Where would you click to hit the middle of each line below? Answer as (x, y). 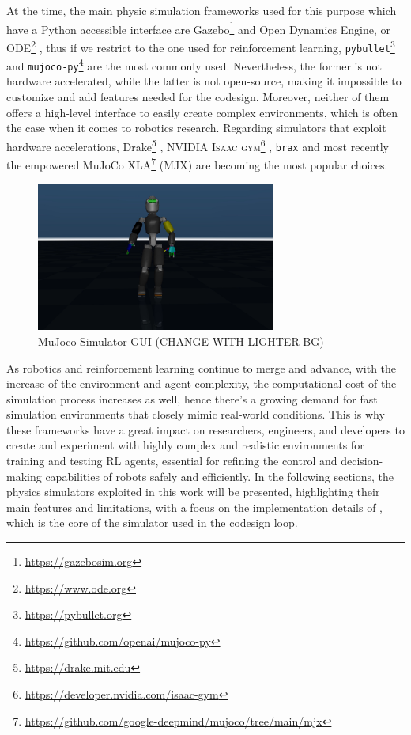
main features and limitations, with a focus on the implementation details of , (194, 507)
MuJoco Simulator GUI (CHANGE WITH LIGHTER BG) (181, 341)
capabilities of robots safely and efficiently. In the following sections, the (220, 476)
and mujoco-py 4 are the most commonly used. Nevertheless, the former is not (194, 64)
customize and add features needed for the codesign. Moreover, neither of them (198, 97)
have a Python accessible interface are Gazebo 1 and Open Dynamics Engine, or (198, 28)
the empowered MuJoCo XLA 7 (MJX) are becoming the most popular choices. (197, 163)
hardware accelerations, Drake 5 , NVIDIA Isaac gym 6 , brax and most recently (198, 145)
